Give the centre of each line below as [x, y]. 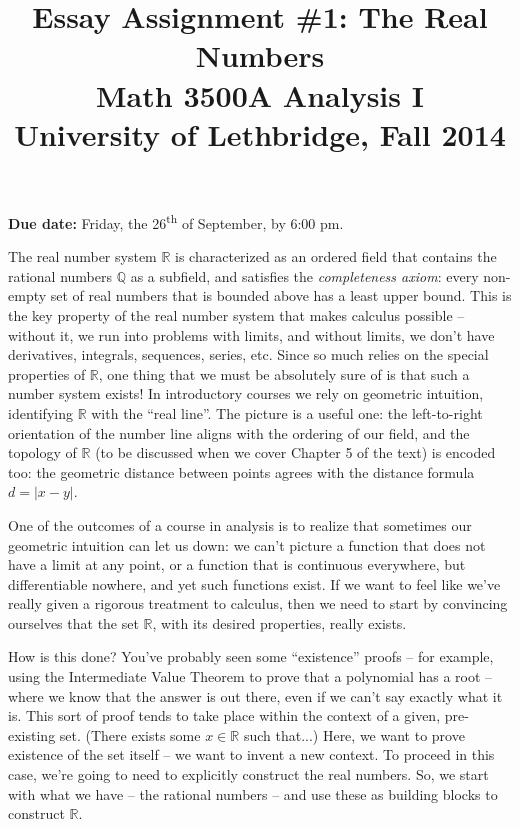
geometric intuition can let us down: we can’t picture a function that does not [247, 544]
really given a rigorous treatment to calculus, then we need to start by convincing [258, 603]
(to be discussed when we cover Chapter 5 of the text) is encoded [295, 452]
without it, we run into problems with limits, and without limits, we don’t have [251, 334]
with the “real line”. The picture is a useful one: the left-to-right [287, 412]
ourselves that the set [73, 622]
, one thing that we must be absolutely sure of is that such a [284, 373]
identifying [40, 412]
